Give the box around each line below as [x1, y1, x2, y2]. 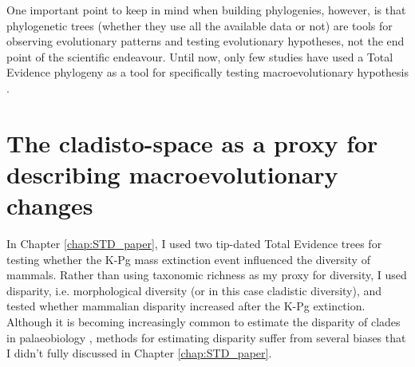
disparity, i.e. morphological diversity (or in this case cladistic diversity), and [6, 282, 382, 298]
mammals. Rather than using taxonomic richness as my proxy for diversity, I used [6, 266, 407, 283]
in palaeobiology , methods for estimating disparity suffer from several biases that [6, 329, 406, 345]
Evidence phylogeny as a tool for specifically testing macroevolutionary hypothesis [6, 64, 409, 81]
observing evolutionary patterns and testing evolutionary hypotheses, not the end [6, 33, 405, 49]
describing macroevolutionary [6, 157, 338, 190]
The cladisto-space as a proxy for [6, 126, 378, 159]
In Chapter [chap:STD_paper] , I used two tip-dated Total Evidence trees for [6, 235, 382, 252]
